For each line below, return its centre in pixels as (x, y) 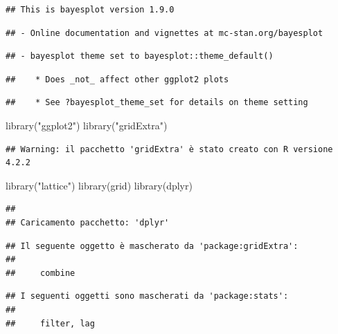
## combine (41, 273)
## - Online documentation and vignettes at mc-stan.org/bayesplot (164, 33)
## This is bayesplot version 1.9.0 (90, 10)
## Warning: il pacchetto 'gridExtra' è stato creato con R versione (169, 149)
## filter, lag (50, 323)
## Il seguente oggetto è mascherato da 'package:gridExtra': (152, 246)
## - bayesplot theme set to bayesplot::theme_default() (140, 56)
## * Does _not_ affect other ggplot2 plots (117, 79)
